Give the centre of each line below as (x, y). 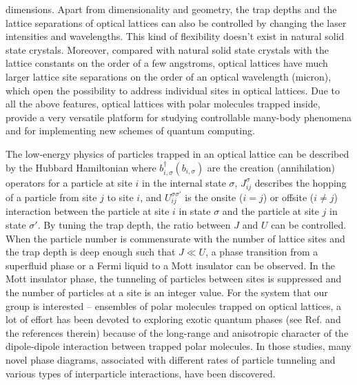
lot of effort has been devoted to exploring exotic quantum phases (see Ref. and (173, 319)
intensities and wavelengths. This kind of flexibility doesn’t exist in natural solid (175, 36)
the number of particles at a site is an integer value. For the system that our (167, 292)
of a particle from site (51, 197)
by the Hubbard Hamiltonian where (81, 167)
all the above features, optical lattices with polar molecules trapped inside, (163, 104)
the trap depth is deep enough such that (91, 252)
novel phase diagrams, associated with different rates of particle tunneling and (171, 359)
